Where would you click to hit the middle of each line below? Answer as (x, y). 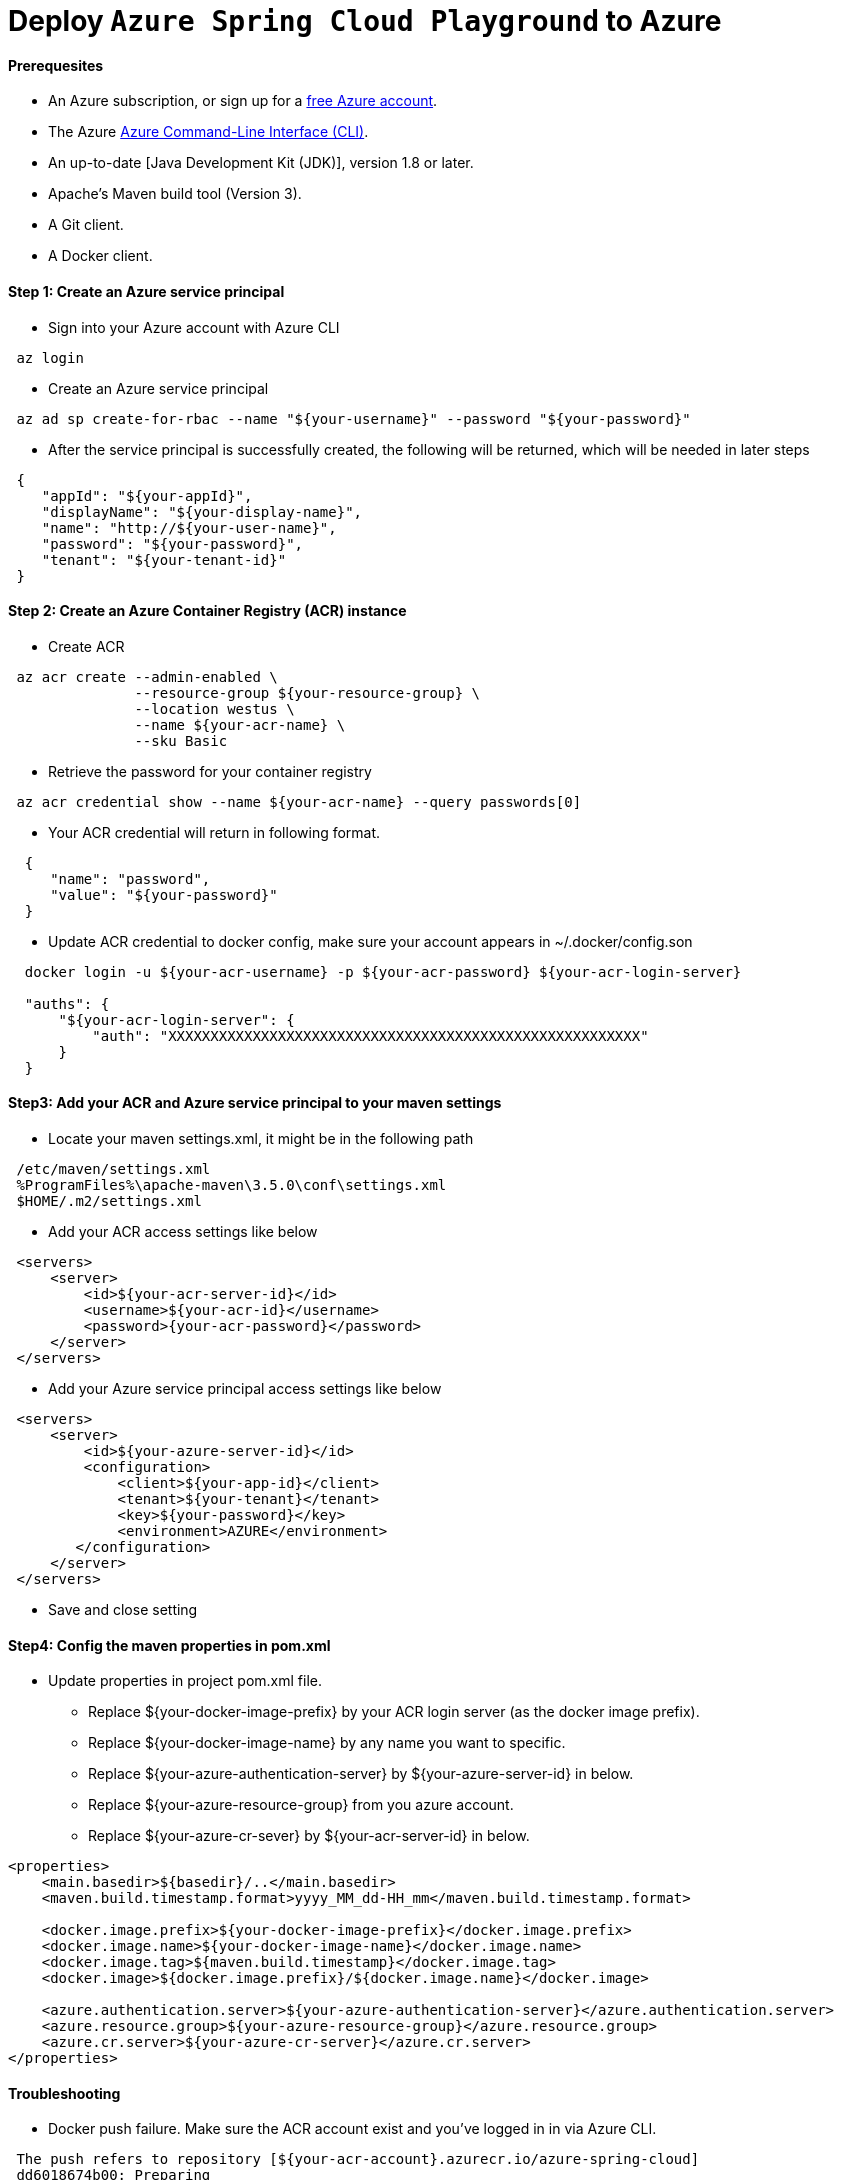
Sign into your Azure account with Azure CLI (194, 327)
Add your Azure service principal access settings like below (245, 1389)
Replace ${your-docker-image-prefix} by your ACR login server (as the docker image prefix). (394, 1712)
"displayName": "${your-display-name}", (202, 511)
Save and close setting (123, 1610)
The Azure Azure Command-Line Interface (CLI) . (208, 132)
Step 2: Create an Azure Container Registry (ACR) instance (207, 611)
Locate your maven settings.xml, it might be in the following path (261, 1139)
